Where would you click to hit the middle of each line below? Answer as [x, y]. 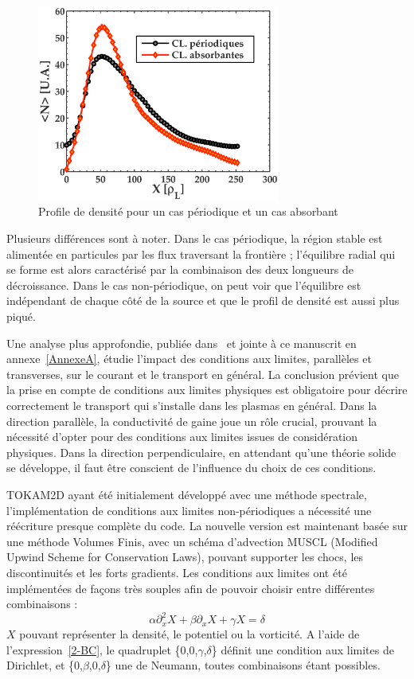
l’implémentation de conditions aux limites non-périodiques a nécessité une [189, 510]
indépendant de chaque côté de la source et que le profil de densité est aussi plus [203, 300]
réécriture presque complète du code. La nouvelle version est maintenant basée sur [207, 526]
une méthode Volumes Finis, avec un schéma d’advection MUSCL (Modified [192, 541]
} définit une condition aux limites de [303, 649]
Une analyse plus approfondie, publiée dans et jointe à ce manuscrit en [182, 343]
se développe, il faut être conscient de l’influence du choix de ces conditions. [191, 468]
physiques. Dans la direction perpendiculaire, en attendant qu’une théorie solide [201, 452]
